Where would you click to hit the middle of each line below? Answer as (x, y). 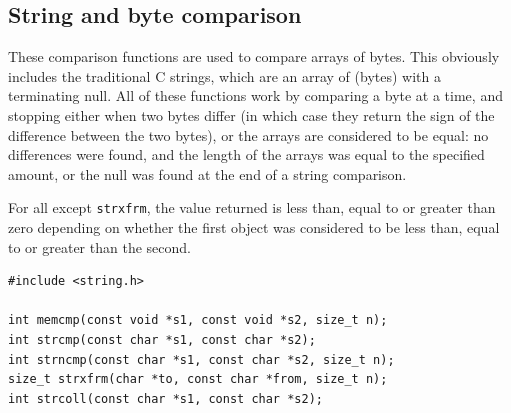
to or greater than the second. (99, 246)
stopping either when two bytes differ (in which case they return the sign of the (251, 114)
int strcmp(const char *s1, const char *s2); (162, 339)
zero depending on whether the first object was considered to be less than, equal (254, 227)
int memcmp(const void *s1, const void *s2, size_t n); (198, 320)
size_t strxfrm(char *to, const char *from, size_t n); (198, 379)
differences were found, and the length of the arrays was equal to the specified (246, 154)
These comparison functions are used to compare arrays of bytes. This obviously (254, 56)
